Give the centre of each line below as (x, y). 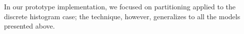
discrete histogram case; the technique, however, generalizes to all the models (122, 16)
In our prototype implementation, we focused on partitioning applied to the (120, 6)
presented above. (29, 26)
